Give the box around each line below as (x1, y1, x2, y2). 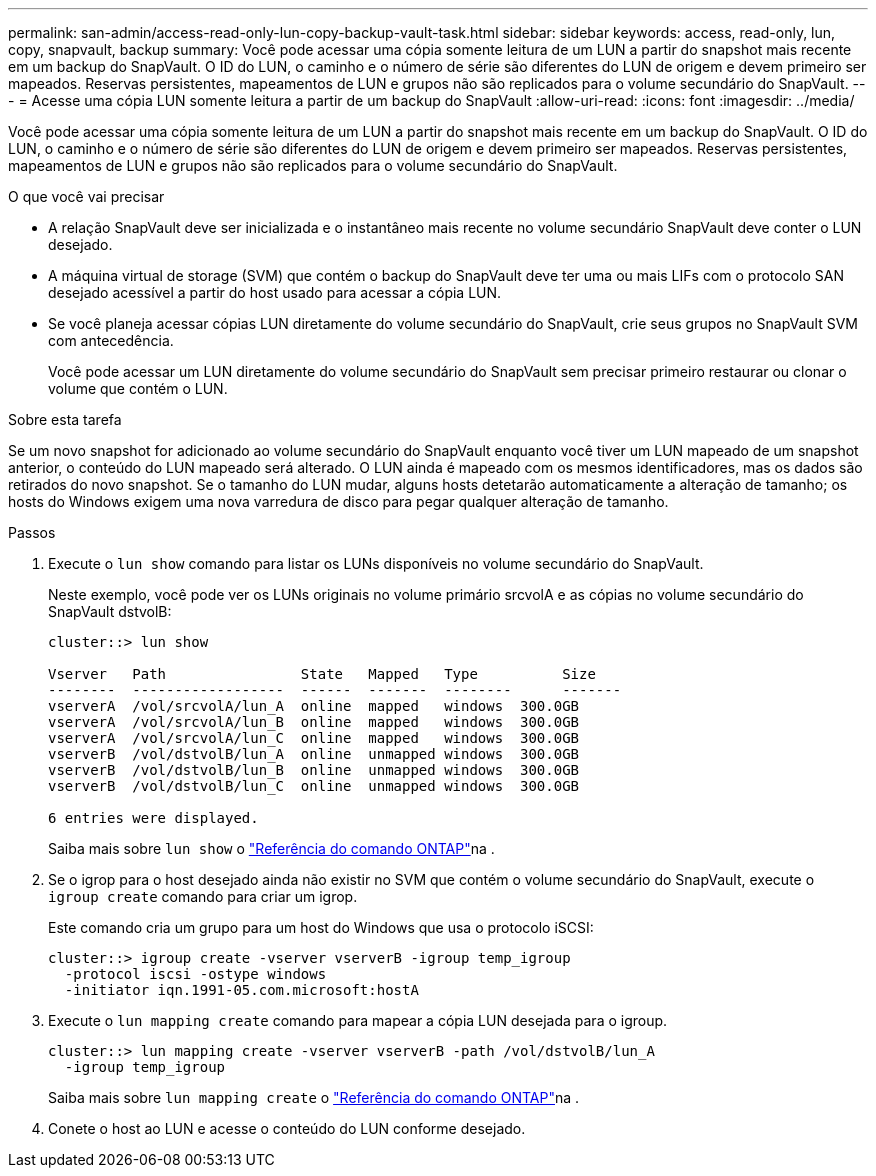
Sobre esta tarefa (8, 411, 122, 428)
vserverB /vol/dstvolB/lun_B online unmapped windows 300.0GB (48, 762, 580, 778)
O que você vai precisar (8, 188, 165, 205)
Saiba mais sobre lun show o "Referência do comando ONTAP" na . (48, 840, 495, 857)
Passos (8, 524, 56, 541)
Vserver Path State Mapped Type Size (48, 666, 596, 682)
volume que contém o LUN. (48, 380, 228, 397)
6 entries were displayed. (48, 810, 259, 826)
